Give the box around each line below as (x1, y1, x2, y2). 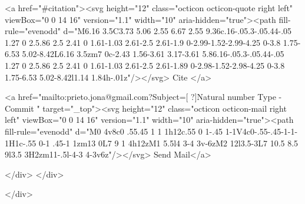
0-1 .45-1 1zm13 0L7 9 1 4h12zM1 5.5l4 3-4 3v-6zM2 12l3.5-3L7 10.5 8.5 (38, 136, 299, 149)
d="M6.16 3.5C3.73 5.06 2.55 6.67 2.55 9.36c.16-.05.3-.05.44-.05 (63, 25, 292, 37)
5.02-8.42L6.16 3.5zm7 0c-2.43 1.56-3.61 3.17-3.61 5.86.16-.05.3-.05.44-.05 (22, 48, 284, 60)
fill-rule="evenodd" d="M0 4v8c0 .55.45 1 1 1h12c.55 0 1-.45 (5, 125, 223, 137)
